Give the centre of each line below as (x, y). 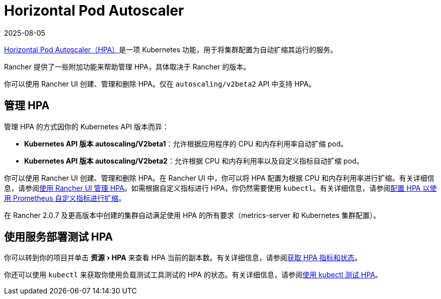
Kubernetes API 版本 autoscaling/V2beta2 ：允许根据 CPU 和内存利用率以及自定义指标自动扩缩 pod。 (194, 161)
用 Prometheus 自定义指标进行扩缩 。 (65, 198)
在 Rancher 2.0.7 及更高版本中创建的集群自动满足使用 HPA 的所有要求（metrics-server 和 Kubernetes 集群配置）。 (192, 215)
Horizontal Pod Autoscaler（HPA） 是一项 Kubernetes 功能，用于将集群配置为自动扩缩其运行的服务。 (171, 49)
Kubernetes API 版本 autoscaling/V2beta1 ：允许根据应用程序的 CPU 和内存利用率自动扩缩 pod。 (186, 143)
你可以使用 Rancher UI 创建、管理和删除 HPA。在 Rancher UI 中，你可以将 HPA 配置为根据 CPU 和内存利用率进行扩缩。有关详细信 (219, 178)
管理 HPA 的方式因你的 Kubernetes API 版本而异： (87, 126)
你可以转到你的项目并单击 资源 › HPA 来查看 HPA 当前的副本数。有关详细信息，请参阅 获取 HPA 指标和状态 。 (183, 258)
